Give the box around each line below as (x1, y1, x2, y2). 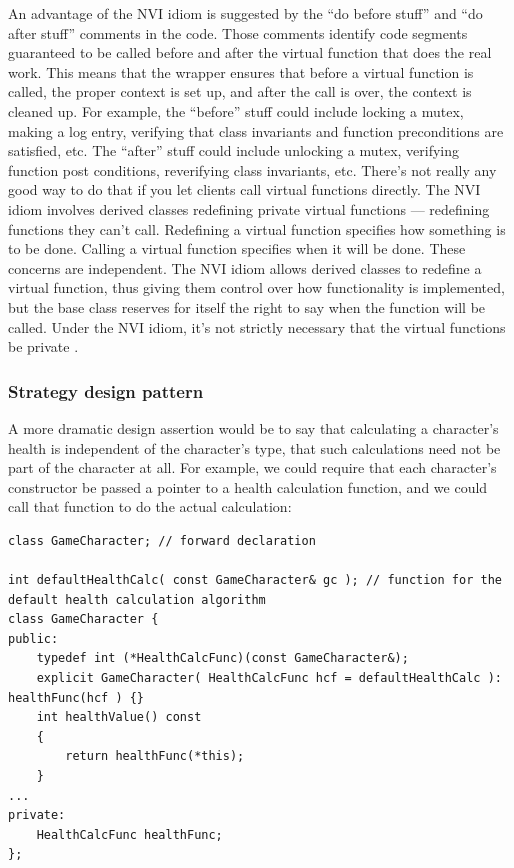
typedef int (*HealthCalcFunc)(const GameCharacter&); (36, 651, 409, 666)
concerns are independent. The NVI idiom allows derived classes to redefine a (8, 257, 482, 278)
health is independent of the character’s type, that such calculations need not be (8, 437, 501, 458)
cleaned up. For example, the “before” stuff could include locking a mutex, (8, 100, 464, 121)
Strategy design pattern (8, 378, 204, 403)
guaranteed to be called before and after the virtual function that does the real (8, 42, 492, 63)
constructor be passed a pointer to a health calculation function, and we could (8, 476, 488, 497)
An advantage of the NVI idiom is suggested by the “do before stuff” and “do (8, 3, 483, 23)
